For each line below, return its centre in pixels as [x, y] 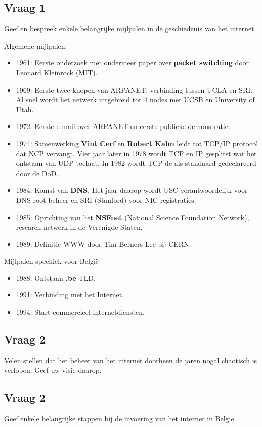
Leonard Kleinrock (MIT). [57, 72]
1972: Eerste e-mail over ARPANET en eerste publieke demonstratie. [123, 126]
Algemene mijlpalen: [36, 45]
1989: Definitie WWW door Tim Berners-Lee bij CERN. [103, 244]
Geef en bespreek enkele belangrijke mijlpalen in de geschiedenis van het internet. [130, 29]
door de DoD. [37, 173]
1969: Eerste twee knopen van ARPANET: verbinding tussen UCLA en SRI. [134, 89]
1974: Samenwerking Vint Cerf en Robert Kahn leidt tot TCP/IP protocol [137, 143]
